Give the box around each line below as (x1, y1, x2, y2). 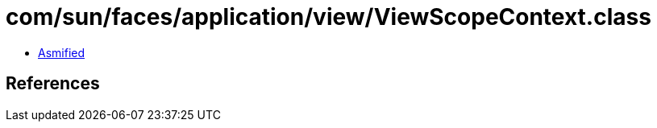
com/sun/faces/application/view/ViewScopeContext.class (6, 3, 651, 31)
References (6, 73, 100, 94)
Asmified (38, 45, 85, 60)
